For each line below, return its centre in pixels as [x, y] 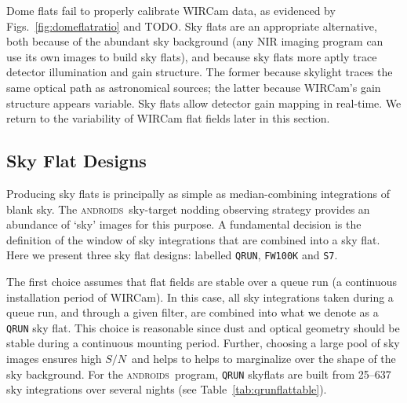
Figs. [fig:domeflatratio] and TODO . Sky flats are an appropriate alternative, [192, 26]
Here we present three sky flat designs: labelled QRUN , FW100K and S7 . [172, 255]
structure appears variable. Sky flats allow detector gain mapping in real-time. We [204, 103]
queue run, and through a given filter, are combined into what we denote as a [193, 312]
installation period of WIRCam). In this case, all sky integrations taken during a [200, 297]
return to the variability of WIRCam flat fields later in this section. [168, 118]
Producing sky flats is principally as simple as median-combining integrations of [198, 193]
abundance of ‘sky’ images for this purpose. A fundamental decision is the [184, 224]
